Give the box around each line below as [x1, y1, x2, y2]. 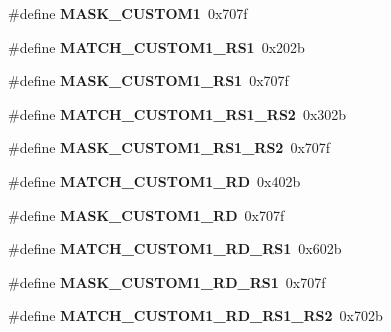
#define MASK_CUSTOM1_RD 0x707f [8, 204, 285, 225]
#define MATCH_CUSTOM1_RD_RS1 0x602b [8, 238, 342, 259]
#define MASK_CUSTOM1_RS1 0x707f [8, 70, 289, 91]
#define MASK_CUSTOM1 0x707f [8, 3, 248, 23]
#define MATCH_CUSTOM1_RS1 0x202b [8, 36, 305, 57]
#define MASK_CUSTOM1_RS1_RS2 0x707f [8, 137, 331, 158]
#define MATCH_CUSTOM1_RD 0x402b [8, 170, 301, 191]
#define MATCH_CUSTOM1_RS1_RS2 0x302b [8, 103, 347, 124]
